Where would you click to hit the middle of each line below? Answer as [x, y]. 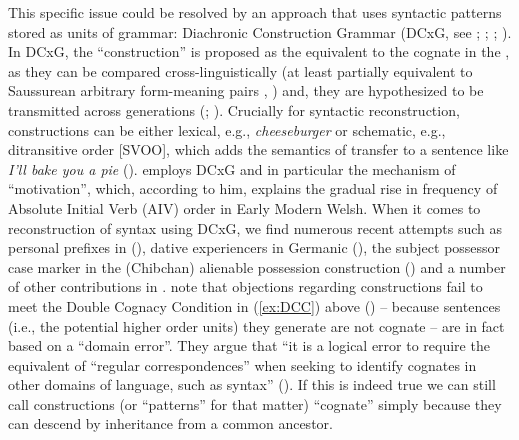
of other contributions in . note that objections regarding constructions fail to [245, 286]
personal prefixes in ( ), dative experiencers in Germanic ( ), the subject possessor [254, 247]
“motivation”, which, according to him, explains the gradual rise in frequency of [253, 188]
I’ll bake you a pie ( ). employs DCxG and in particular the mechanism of [232, 168]
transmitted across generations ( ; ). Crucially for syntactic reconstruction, [234, 109]
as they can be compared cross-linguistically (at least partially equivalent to [240, 70]
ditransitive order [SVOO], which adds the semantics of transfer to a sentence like [258, 149]
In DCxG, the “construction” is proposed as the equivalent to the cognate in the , [259, 51]
